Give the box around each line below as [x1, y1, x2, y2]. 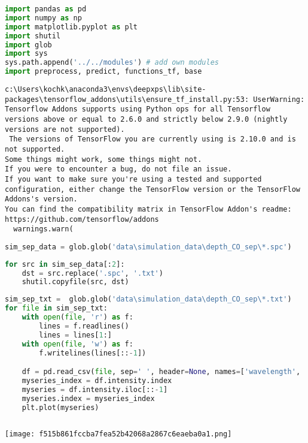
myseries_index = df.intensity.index [22, 376, 172, 385]
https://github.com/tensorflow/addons [5, 215, 159, 224]
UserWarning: [253, 95, 305, 104]
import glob [5, 40, 52, 49]
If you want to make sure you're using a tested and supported [5, 174, 262, 183]
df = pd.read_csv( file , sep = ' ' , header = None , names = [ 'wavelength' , [22, 367, 301, 376]
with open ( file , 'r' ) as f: [22, 313, 133, 322]
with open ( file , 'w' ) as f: [22, 339, 133, 348]
